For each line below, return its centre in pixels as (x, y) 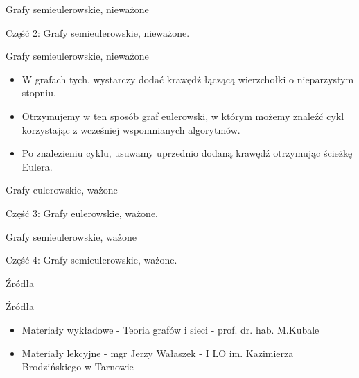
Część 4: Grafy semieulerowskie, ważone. (91, 260)
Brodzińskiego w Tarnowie (78, 367)
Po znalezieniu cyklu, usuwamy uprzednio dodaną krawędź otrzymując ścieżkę (187, 153)
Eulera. (37, 166)
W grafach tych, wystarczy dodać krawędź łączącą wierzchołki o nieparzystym (188, 79)
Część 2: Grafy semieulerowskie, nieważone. (98, 32)
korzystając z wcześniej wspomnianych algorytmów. (131, 129)
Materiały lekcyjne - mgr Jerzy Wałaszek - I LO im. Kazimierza (158, 353)
